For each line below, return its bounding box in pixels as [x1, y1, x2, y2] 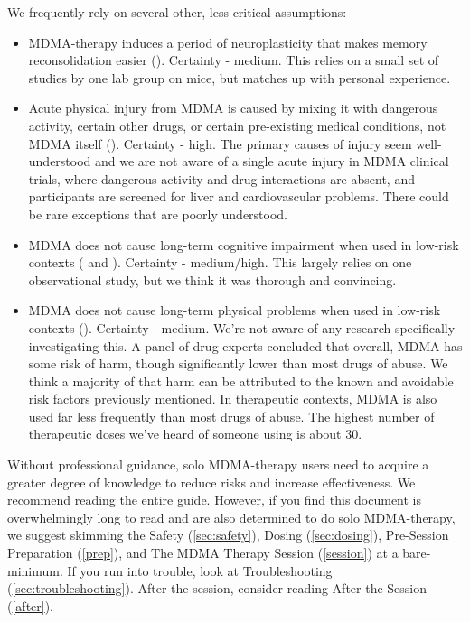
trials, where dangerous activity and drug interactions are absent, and [28, 169, 415, 188]
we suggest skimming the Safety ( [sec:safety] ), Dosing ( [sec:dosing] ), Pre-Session [7, 525, 449, 544]
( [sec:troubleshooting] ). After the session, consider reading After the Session [7, 579, 428, 598]
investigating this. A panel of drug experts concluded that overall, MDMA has [28, 336, 463, 355]
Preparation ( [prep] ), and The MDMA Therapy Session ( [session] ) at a [7, 543, 399, 562]
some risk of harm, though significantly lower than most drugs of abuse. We [28, 354, 448, 373]
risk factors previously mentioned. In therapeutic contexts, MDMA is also [28, 389, 437, 408]
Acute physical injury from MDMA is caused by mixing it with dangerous [28, 98, 438, 117]
